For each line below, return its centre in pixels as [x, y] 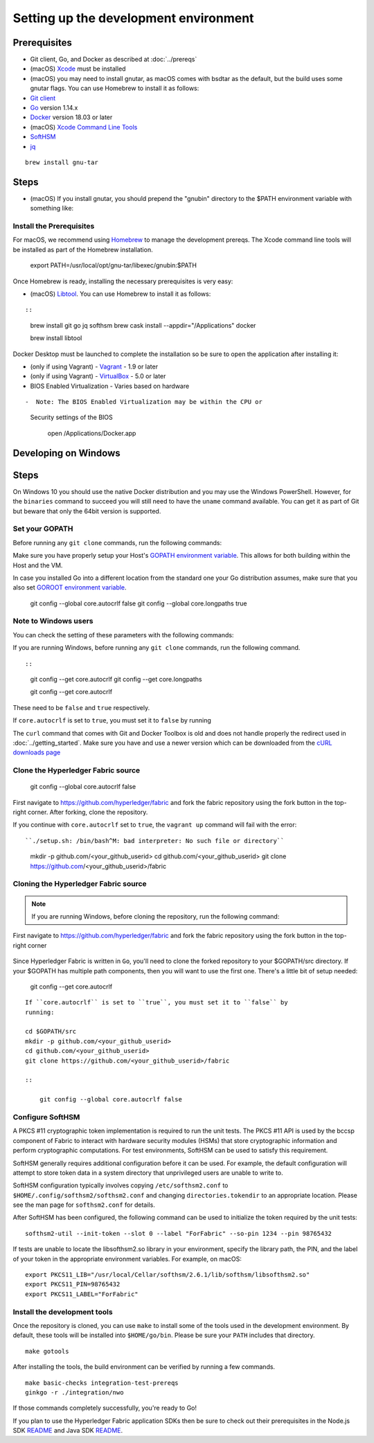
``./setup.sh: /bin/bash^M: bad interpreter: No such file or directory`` [155, 841]
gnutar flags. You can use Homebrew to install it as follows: [115, 88]
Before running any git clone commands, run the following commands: [117, 542]
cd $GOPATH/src [51, 1032]
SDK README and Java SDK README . [68, 1431]
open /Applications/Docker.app [92, 433]
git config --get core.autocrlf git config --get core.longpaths [116, 679]
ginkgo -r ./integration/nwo [74, 1392]
